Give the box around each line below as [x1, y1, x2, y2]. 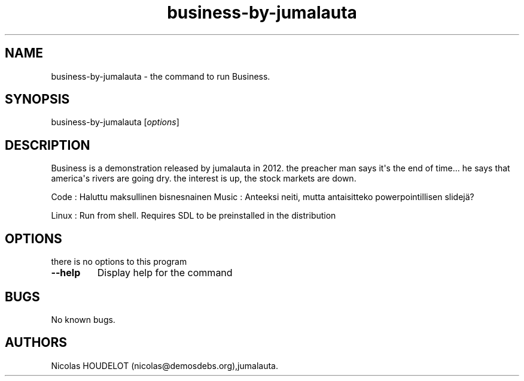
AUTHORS [5, 335, 68, 350]
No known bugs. [51, 314, 115, 325]
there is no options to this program [51, 256, 187, 267]
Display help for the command [97, 267, 233, 279]
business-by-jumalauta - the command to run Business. [51, 71, 270, 81]
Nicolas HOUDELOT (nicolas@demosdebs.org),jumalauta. [51, 360, 278, 371]
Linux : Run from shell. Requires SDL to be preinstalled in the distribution [51, 210, 336, 221]
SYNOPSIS [5, 92, 70, 107]
